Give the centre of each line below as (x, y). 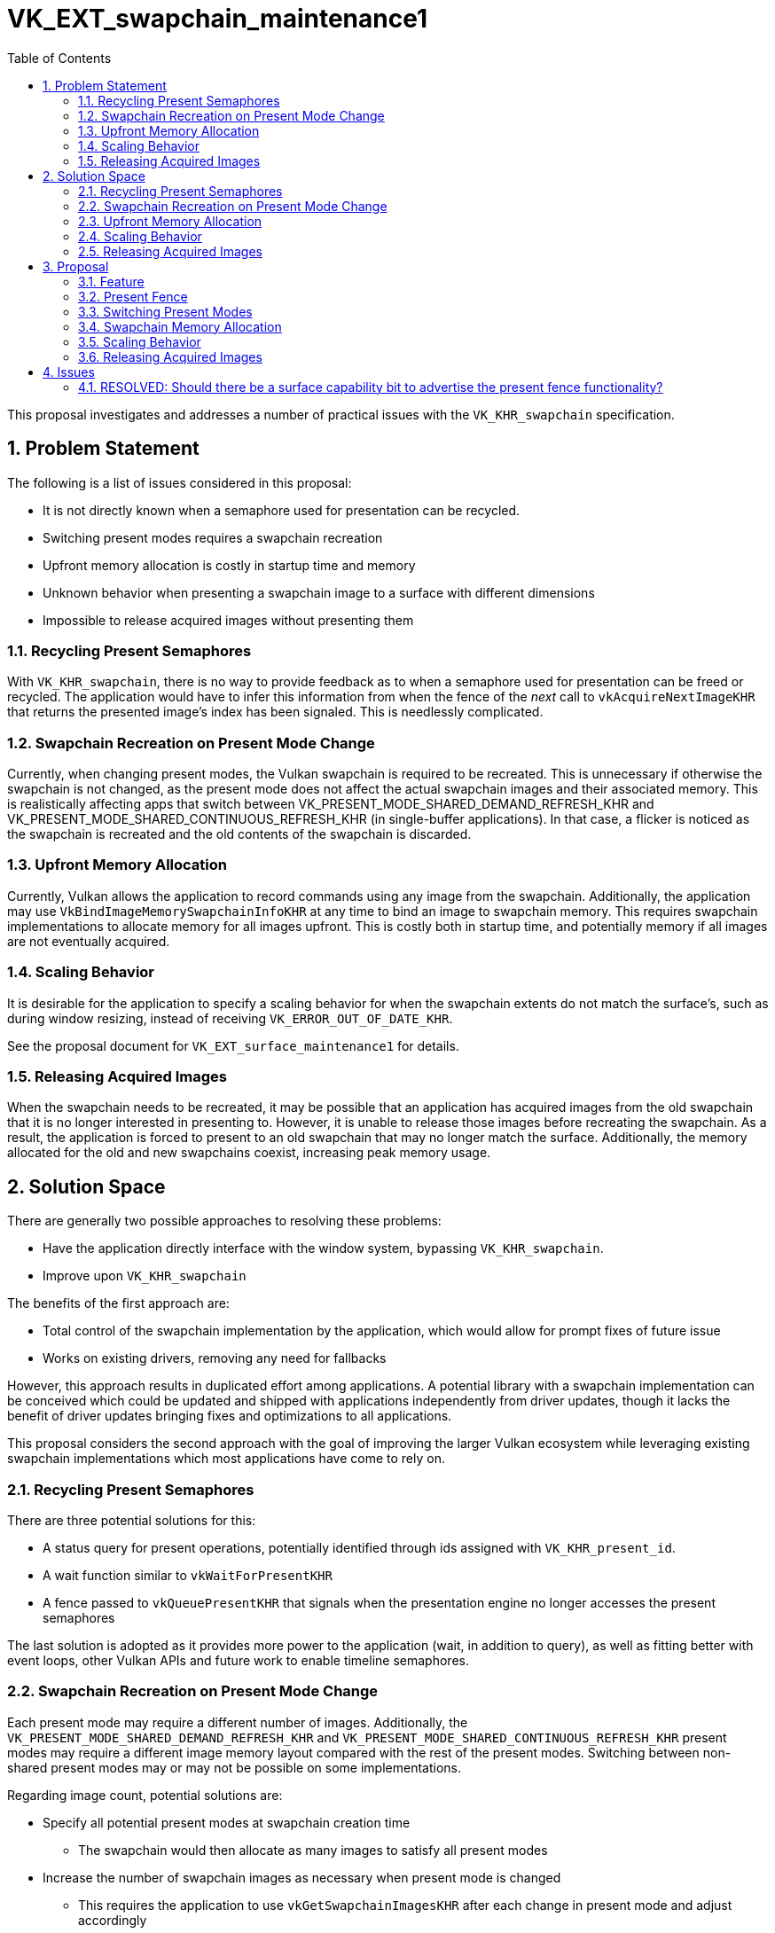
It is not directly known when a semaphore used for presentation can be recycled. (282, 510)
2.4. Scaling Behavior (140, 236)
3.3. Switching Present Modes (165, 311)
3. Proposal (76, 266)
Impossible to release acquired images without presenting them (228, 620)
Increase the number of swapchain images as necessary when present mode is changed (302, 1877)
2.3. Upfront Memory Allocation (170, 221)
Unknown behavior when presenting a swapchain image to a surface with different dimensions (319, 592)
